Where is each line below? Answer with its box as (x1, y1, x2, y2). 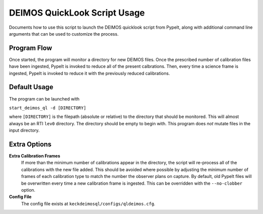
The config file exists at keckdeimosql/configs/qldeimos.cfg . (21, 200, 155, 207)
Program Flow (9, 44, 52, 52)
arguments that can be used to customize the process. (9, 31, 119, 37)
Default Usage (9, 83, 54, 91)
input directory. (9, 127, 40, 134)
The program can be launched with (9, 96, 80, 102)
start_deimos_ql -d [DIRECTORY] (9, 105, 86, 111)
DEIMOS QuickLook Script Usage (9, 7, 145, 18)
